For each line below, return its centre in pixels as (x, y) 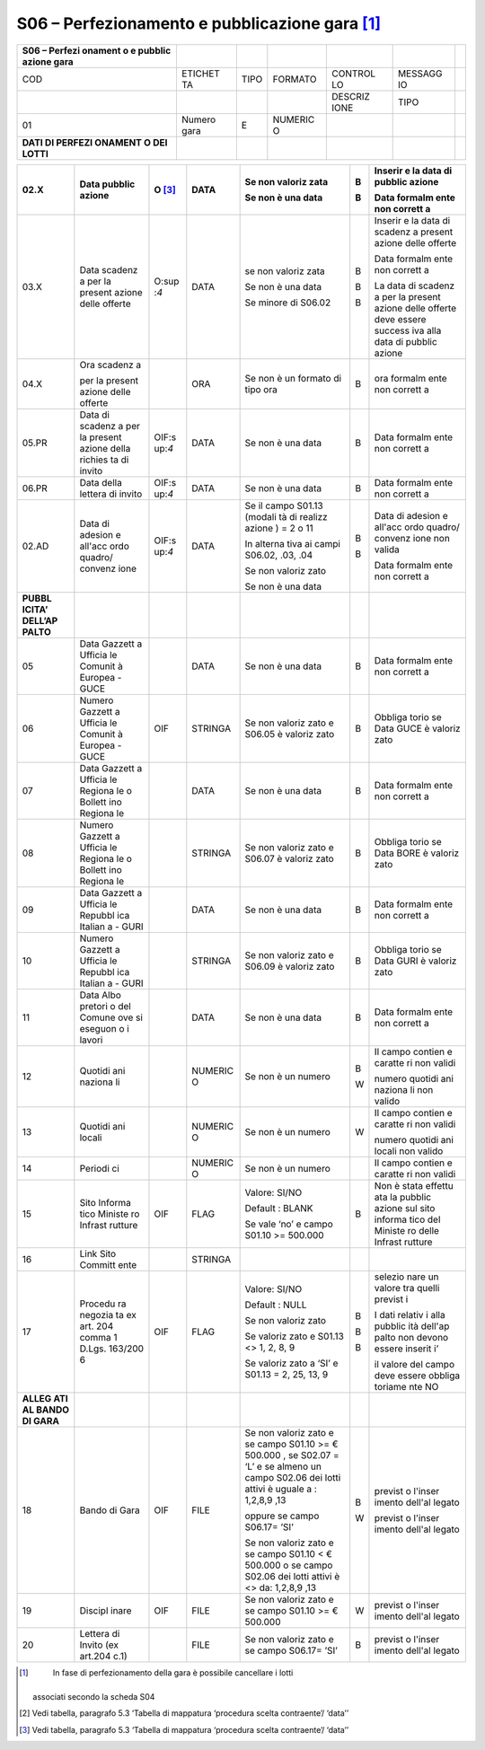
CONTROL (354, 74)
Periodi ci (100, 1168)
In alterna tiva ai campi (293, 543)
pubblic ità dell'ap (412, 1326)
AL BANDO (46, 1410)
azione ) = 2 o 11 (279, 528)
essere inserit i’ (406, 1349)
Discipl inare (106, 1610)
